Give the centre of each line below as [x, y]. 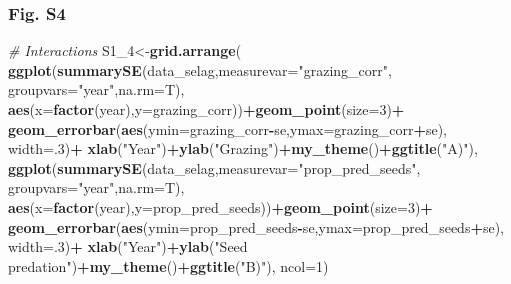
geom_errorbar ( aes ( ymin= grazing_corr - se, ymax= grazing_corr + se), [228, 128]
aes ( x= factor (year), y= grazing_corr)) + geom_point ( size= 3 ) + [206, 109]
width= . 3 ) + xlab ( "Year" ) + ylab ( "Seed [128, 246]
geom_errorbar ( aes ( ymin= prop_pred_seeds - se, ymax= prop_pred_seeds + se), [256, 226]
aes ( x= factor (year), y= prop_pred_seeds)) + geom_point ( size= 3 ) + [220, 206]
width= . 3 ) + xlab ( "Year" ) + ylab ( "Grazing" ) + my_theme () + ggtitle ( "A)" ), [243, 148]
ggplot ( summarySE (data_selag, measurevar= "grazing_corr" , [200, 69]
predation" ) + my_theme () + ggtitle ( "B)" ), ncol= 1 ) [168, 265]
